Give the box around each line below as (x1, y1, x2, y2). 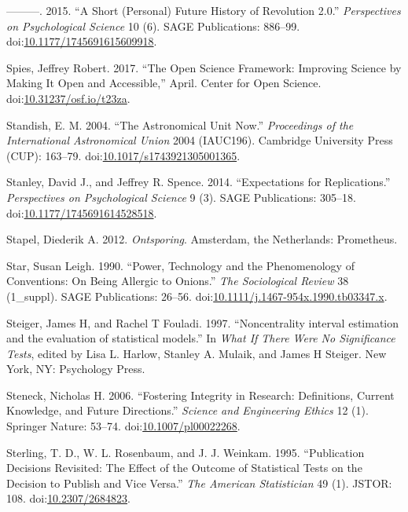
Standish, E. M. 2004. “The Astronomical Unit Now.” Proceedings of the (6, 116, 354, 133)
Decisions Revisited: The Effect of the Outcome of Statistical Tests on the (6, 459, 362, 476)
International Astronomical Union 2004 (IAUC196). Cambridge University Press (6, 132, 393, 148)
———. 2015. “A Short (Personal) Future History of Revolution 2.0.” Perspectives (6, 2, 401, 18)
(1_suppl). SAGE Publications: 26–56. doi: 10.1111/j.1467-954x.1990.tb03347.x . (6, 287, 388, 304)
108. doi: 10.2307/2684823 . (6, 490, 130, 507)
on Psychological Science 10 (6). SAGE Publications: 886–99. (6, 17, 300, 34)
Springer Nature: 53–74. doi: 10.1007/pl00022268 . (6, 418, 241, 434)
